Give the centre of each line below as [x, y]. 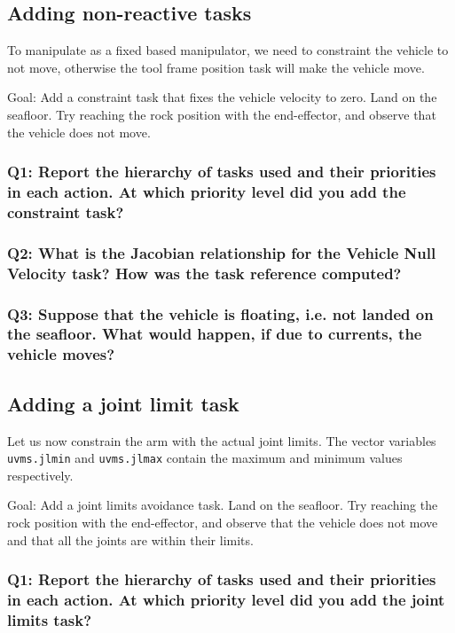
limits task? [50, 619]
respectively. [40, 475]
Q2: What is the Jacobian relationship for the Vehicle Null [222, 252]
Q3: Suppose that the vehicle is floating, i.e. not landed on [220, 313]
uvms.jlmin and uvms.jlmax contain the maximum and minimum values [205, 458]
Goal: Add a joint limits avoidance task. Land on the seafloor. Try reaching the [223, 505]
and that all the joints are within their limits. [130, 539]
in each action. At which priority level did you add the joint [226, 599]
